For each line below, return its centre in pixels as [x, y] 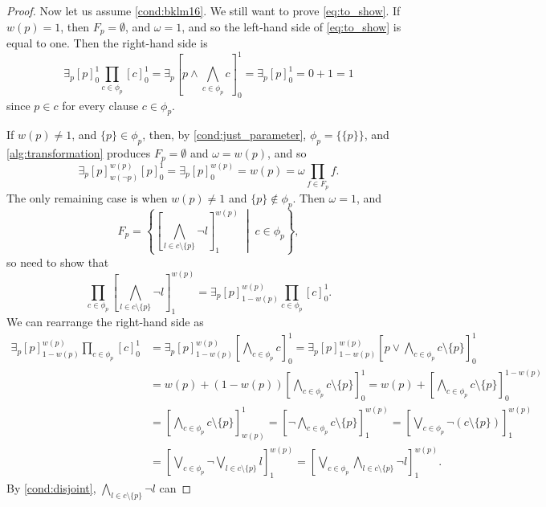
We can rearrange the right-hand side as [105, 322]
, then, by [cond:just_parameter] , [224, 135]
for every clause [100, 105]
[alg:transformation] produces [79, 153]
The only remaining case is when [87, 197]
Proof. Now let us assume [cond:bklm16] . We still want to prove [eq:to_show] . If [204, 10]
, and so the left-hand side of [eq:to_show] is [291, 26]
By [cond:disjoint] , [51, 487]
